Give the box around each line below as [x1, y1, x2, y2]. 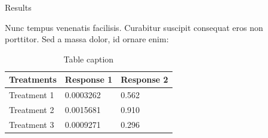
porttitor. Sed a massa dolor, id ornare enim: [5, 33, 169, 45]
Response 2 [121, 73, 168, 86]
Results [5, 1, 32, 13]
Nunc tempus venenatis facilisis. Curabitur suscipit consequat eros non [5, 21, 263, 33]
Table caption [63, 52, 114, 65]
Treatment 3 [9, 118, 54, 130]
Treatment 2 [9, 103, 54, 116]
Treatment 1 [9, 89, 54, 101]
